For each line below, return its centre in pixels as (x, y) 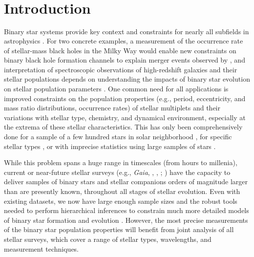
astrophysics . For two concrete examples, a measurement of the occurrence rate (124, 41)
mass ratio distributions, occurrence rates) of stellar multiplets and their (112, 108)
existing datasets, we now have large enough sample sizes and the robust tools (121, 201)
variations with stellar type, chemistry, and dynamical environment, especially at (125, 117)
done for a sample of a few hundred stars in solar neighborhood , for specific (118, 137)
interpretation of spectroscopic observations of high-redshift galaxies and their (121, 69)
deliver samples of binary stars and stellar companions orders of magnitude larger (126, 182)
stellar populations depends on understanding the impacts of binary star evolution (127, 79)
